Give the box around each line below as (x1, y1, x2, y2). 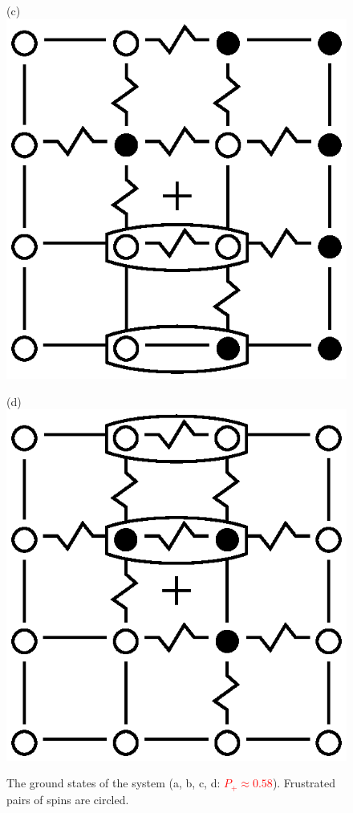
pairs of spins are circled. (6, 791, 129, 807)
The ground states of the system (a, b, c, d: (6, 774, 221, 791)
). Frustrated (272, 774, 336, 791)
